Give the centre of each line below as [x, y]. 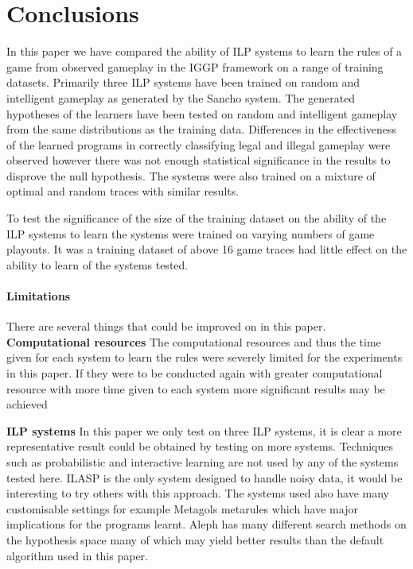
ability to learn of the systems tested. [97, 264]
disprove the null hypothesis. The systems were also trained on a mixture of [191, 175]
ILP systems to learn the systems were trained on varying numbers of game [191, 233]
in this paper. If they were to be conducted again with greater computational [195, 373]
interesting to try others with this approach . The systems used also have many [198, 493]
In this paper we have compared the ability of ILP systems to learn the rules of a [205, 51]
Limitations [39, 296]
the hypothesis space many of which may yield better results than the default [195, 539]
